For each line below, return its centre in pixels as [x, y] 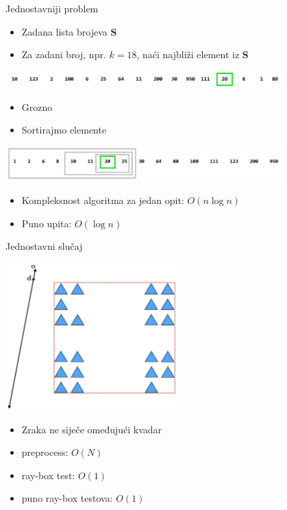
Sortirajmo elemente [64, 130]
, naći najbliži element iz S [192, 54]
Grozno [37, 106]
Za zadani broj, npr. [64, 54]
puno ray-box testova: [67, 498]
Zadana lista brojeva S [69, 31]
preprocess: [45, 452]
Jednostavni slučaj [44, 246]
